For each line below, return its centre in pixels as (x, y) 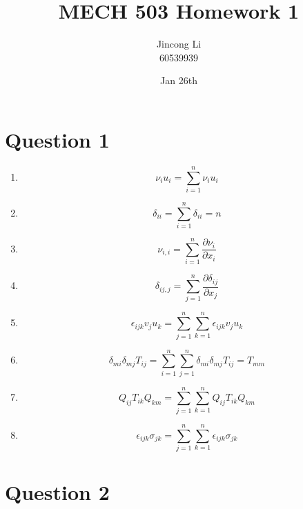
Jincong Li (179, 44)
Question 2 (57, 492)
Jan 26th (179, 80)
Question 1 (57, 139)
